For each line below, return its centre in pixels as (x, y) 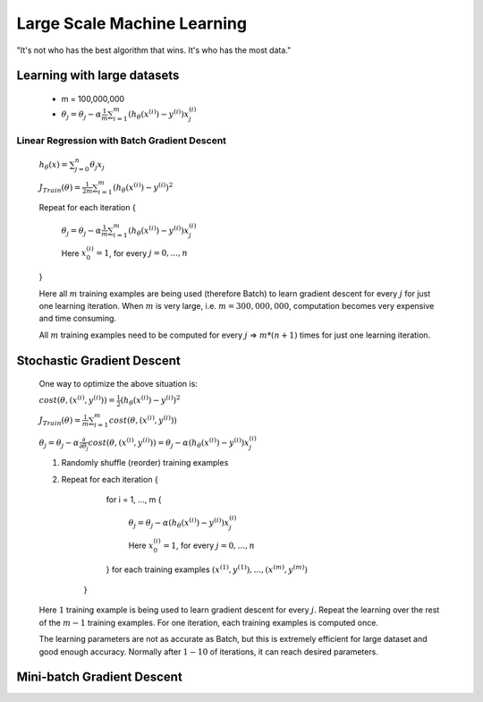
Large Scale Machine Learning (132, 23)
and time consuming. (77, 319)
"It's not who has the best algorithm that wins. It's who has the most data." (154, 50)
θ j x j (97, 166)
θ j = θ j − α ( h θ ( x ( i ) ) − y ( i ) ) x (179, 523)
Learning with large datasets (98, 76)
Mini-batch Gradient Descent (99, 677)
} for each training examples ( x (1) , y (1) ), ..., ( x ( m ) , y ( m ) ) (207, 569)
